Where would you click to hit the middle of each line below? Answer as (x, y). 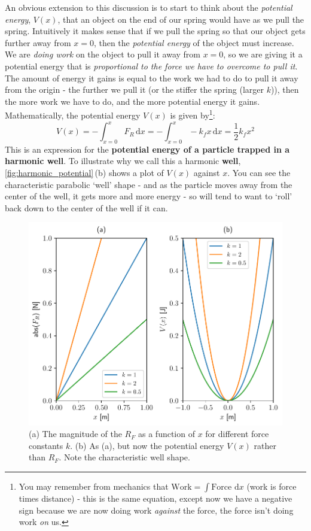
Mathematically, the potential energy (73, 115)
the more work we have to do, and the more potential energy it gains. (132, 101)
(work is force (272, 486)
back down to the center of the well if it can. (86, 207)
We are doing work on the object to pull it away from (103, 54)
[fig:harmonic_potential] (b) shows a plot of (84, 173)
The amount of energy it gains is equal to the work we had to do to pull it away (152, 78)
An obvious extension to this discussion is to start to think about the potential (149, 7)
